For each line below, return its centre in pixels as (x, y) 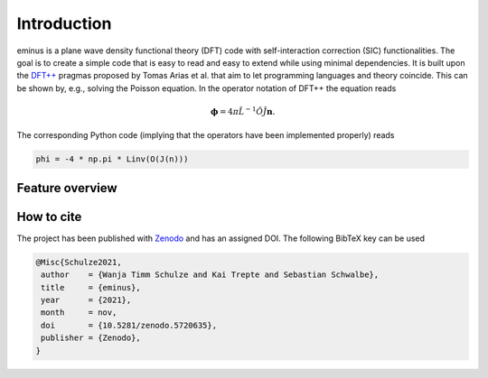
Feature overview (67, 188)
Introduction (64, 23)
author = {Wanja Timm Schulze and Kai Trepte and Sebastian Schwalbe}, (210, 275)
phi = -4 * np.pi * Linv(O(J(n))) (112, 159)
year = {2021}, (86, 300)
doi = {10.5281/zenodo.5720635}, (129, 325)
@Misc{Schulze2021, (79, 262)
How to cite (49, 217)
